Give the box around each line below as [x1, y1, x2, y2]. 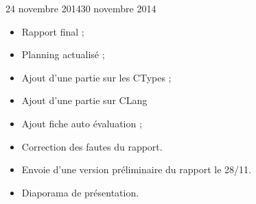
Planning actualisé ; [21, 47, 105, 62]
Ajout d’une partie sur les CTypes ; [21, 70, 172, 84]
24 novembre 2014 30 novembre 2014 [5, 1, 156, 15]
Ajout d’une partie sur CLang [21, 93, 148, 107]
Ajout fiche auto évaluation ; [21, 116, 142, 130]
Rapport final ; [21, 24, 84, 38]
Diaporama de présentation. [21, 185, 139, 199]
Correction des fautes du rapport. [21, 139, 163, 153]
